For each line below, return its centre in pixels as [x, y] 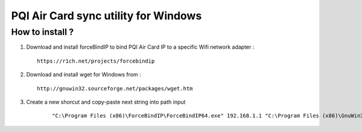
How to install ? [43, 32]
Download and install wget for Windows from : [84, 75]
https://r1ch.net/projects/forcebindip [96, 61]
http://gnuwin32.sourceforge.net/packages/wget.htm [115, 88]
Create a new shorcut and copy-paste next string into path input [106, 102]
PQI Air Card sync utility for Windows [106, 16]
